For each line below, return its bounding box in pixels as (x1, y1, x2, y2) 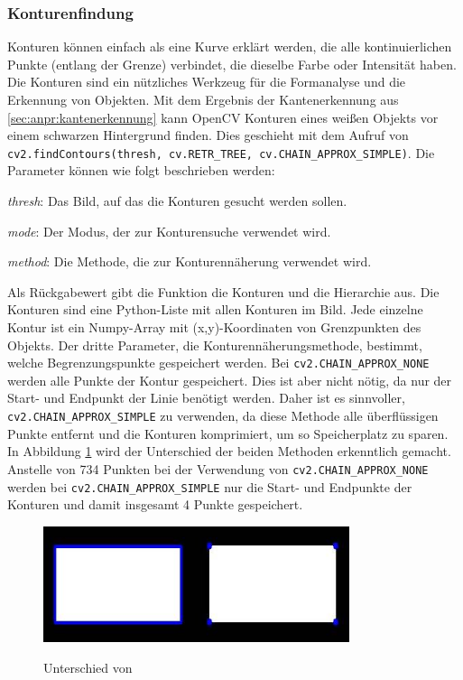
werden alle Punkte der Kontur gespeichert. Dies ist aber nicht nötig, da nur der (7, 370, 452, 389)
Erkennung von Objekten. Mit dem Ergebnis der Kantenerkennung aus (7, 90, 399, 108)
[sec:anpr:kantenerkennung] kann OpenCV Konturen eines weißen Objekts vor (7, 107, 439, 126)
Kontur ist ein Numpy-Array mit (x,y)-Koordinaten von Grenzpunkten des (7, 318, 421, 336)
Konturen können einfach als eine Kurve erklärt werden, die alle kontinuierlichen (7, 37, 452, 56)
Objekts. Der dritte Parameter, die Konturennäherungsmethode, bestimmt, (7, 335, 422, 354)
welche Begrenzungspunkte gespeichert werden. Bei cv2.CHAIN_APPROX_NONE (7, 353, 430, 372)
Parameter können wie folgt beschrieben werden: (7, 161, 275, 180)
